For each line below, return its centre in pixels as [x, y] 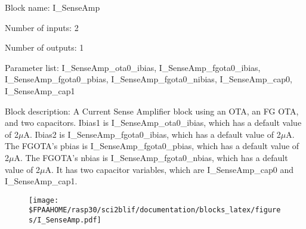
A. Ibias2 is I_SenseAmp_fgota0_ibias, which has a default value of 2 [152, 134]
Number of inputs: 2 [42, 27]
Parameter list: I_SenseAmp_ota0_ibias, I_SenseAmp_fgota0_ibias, [133, 67]
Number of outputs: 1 [44, 47]
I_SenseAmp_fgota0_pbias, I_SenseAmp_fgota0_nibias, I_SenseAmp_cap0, [149, 79]
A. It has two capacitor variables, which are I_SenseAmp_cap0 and [169, 169]
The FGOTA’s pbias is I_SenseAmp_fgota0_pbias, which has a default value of [152, 146]
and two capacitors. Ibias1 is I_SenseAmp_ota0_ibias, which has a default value [153, 123]
